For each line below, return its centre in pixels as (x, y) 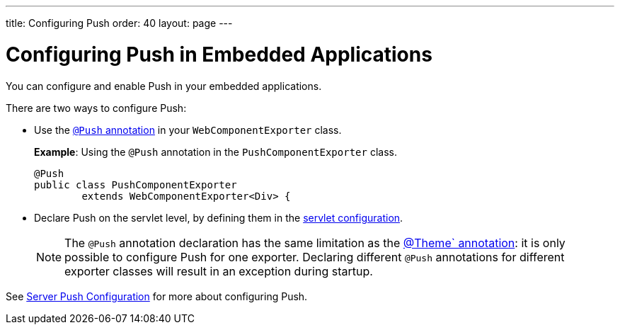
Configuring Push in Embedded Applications (219, 54)
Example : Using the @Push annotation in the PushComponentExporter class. (216, 152)
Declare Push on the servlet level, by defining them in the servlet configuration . (219, 217)
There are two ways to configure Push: (96, 108)
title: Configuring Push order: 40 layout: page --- (119, 23)
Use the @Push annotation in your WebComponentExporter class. (188, 130)
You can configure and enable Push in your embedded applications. (164, 86)
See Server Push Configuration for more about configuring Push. (157, 296)
